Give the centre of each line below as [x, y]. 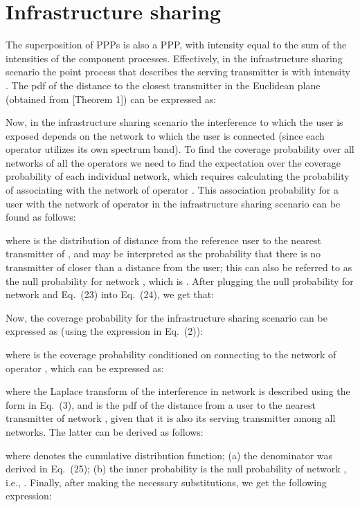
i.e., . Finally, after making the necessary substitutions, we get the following [166, 482]
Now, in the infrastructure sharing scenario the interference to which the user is [174, 122]
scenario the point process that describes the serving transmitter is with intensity [178, 72]
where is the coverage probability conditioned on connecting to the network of [171, 354]
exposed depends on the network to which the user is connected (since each [165, 135]
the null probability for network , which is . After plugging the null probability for [180, 280]
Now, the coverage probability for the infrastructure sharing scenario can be [166, 317]
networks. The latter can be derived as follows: [105, 431]
